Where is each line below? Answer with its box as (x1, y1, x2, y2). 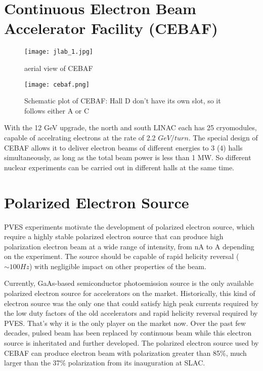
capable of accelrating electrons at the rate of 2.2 (4, 132, 156, 142)
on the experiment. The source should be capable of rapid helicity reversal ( (4, 251, 239, 262)
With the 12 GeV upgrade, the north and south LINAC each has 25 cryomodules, (4, 122, 257, 133)
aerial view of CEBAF (24, 62, 93, 73)
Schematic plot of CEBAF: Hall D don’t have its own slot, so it (24, 95, 221, 106)
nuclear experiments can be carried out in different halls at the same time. (4, 162, 234, 172)
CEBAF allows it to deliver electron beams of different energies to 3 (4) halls (4, 142, 243, 153)
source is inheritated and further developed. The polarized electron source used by (4, 338, 259, 348)
